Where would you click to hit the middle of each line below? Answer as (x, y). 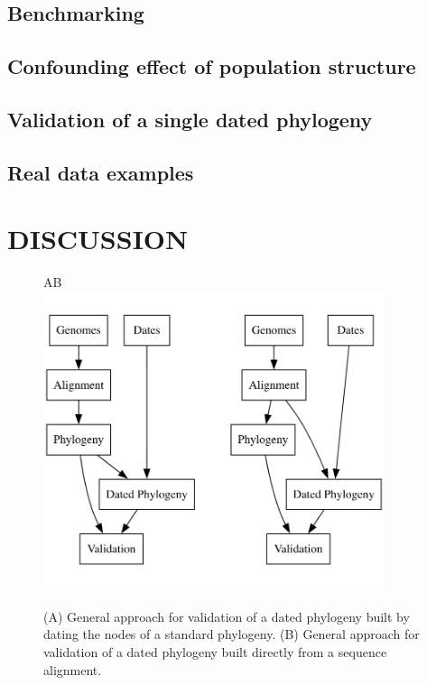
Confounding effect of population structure (212, 66)
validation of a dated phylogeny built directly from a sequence (215, 652)
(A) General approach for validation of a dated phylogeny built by (227, 616)
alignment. (73, 669)
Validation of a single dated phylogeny (190, 119)
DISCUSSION (98, 239)
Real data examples (101, 172)
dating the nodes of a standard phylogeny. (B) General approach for (232, 634)
